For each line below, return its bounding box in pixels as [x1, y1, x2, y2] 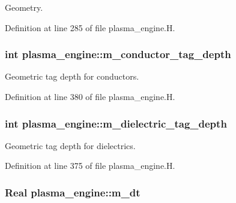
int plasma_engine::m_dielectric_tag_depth [5, 116, 227, 131]
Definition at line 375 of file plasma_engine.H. [5, 159, 175, 172]
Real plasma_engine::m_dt [5, 184, 141, 199]
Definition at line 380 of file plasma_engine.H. [5, 90, 175, 102]
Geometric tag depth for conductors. [5, 70, 139, 83]
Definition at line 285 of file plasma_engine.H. [5, 21, 175, 34]
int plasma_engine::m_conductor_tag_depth [5, 47, 231, 62]
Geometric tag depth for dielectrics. [5, 139, 136, 152]
